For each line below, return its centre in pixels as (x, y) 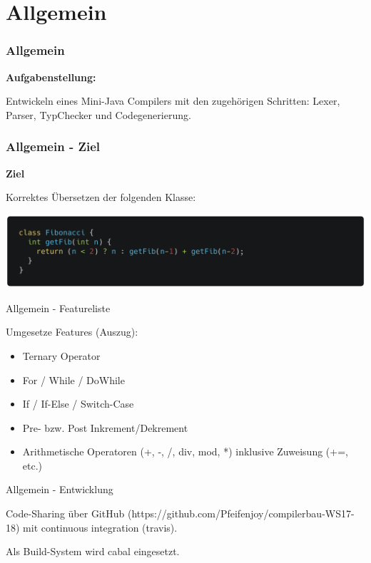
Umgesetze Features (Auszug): (72, 332)
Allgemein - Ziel (53, 146)
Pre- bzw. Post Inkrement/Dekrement (105, 427)
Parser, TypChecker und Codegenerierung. (98, 114)
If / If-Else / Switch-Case (78, 404)
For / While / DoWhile (73, 379)
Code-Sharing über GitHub (65, 513)
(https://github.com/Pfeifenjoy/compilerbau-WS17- (241, 513)
